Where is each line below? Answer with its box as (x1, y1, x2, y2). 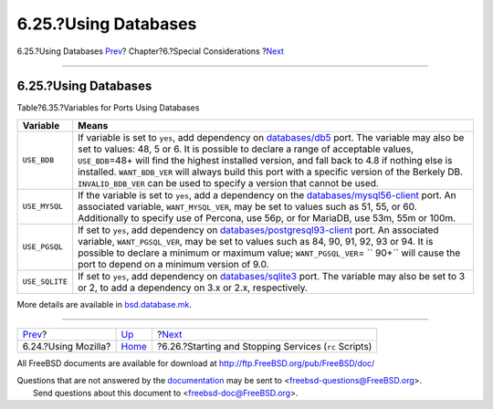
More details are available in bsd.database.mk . (16, 299, 192, 309)
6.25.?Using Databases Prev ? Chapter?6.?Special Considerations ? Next (16, 46, 285, 57)
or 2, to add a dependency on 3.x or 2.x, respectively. (78, 281, 308, 294)
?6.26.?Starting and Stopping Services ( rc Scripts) (156, 341, 372, 353)
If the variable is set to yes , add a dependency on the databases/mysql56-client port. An (78, 188, 456, 201)
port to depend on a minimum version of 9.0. (78, 257, 269, 270)
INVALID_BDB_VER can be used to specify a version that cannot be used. (78, 176, 379, 189)
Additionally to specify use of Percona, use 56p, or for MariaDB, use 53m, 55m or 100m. (78, 211, 456, 224)
